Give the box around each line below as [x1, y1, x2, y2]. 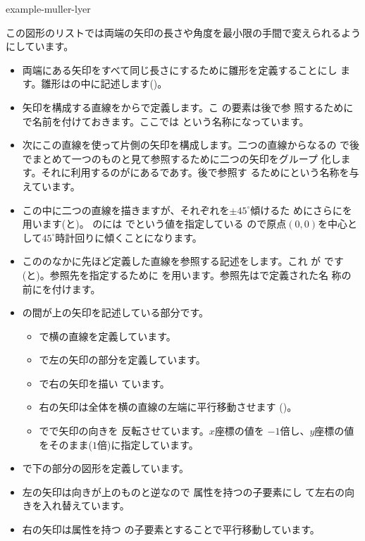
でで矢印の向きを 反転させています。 [39, 423, 209, 438]
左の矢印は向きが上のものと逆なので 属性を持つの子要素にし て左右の [22, 484, 345, 499]
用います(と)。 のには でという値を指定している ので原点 [22, 216, 287, 231]
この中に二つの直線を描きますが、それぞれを [22, 202, 230, 217]
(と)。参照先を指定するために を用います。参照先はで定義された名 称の [22, 267, 352, 282]
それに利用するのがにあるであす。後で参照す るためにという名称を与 [41, 165, 359, 180]
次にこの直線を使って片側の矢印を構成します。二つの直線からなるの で [22, 137, 350, 152]
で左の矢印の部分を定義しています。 [39, 352, 206, 367]
